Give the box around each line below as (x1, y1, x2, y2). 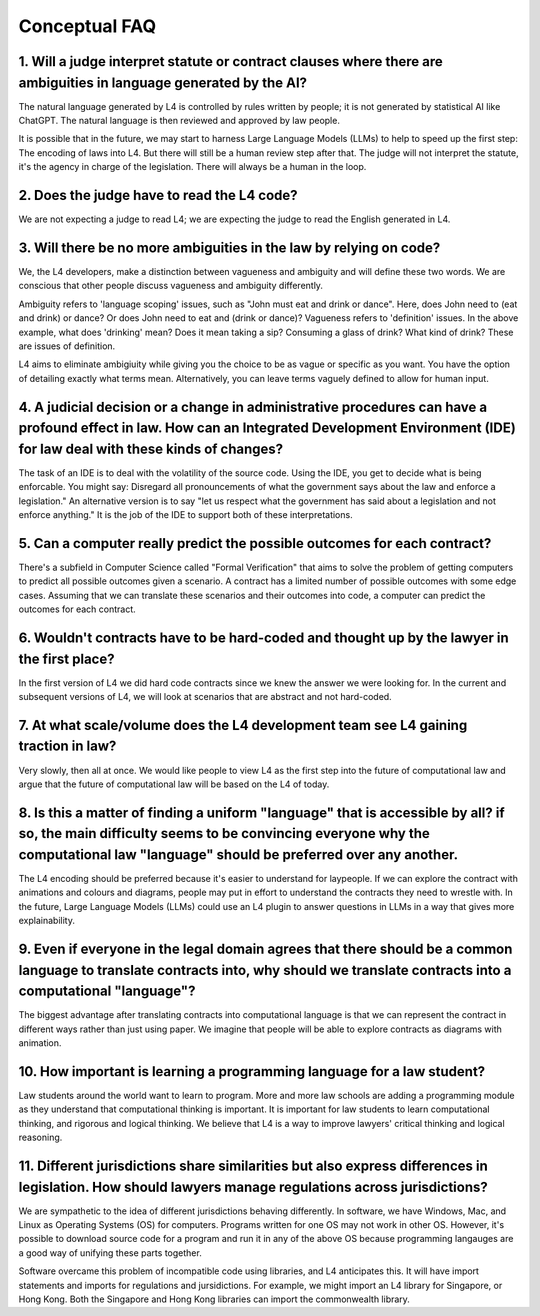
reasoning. (18, 1131, 63, 1144)
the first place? (18, 650, 115, 667)
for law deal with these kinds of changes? (18, 440, 284, 457)
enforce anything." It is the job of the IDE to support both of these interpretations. (18, 509, 354, 521)
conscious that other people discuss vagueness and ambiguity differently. (18, 280, 324, 292)
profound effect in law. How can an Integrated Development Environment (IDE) (18, 420, 517, 437)
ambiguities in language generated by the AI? (18, 74, 308, 91)
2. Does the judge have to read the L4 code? (18, 187, 299, 204)
